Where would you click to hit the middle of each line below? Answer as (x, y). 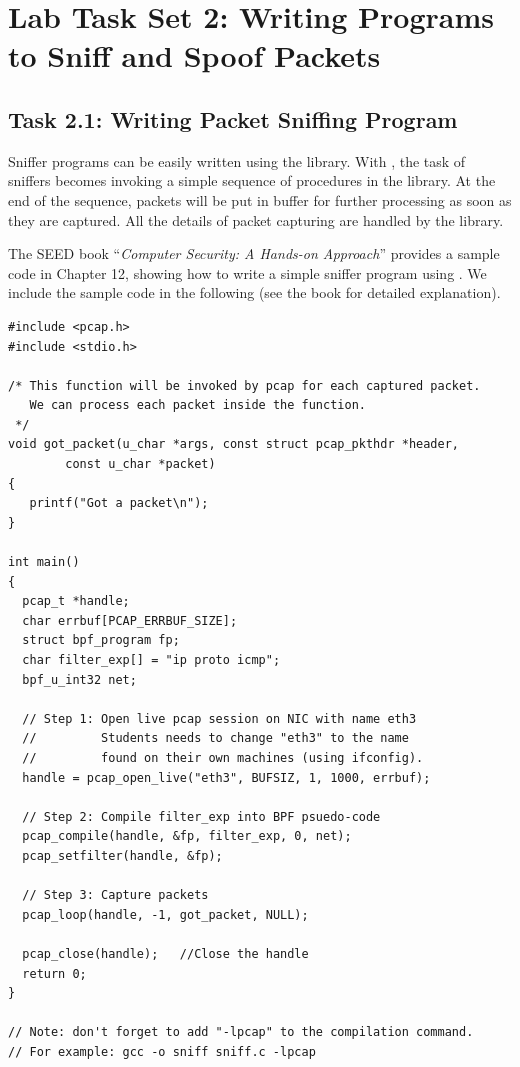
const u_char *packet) (140, 464)
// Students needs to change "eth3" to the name (215, 738)
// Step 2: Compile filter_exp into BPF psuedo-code (201, 816)
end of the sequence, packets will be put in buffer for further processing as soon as (260, 199)
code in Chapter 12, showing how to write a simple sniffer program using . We (247, 272)
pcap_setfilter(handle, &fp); (122, 855)
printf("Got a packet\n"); (119, 503)
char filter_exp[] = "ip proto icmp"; (151, 660)
